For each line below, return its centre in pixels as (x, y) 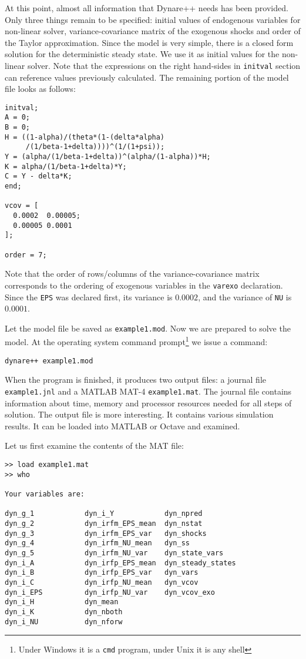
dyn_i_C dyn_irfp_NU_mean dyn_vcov (102, 582)
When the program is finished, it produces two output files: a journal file (136, 380)
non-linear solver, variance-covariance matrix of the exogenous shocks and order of (153, 31)
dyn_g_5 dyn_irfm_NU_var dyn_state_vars (114, 553)
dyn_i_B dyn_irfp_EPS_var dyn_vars (102, 573)
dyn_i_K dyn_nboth (64, 612)
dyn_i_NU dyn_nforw (64, 622)
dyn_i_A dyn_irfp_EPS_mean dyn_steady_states (120, 563)
